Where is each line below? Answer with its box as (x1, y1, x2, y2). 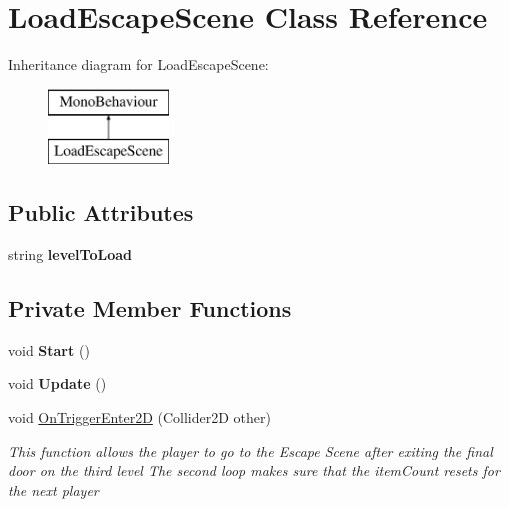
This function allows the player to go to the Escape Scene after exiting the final (8, 440, 493, 461)
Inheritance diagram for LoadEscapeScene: (8, 54, 269, 75)
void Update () (8, 373, 107, 394)
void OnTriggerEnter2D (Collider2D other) (8, 407, 271, 428)
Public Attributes (8, 197, 194, 228)
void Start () (8, 339, 90, 360)
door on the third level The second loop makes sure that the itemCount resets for (8, 460, 500, 481)
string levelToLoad (8, 244, 132, 265)
